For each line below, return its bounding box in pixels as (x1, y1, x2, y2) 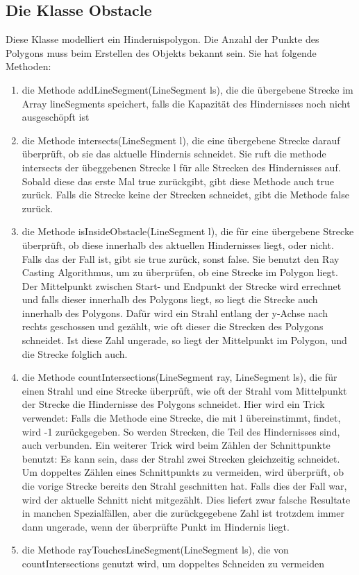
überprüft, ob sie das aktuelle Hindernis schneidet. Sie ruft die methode (22, 146, 326, 161)
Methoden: (6, 59, 51, 74)
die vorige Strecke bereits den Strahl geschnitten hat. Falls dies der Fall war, (22, 479, 347, 493)
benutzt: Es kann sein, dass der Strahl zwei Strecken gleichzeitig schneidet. (22, 451, 340, 465)
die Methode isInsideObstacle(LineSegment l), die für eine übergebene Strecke (22, 224, 354, 239)
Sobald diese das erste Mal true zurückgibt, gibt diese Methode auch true (22, 173, 335, 188)
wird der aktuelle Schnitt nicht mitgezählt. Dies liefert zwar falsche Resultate (22, 492, 351, 506)
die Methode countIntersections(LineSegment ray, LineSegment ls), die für (22, 370, 337, 384)
